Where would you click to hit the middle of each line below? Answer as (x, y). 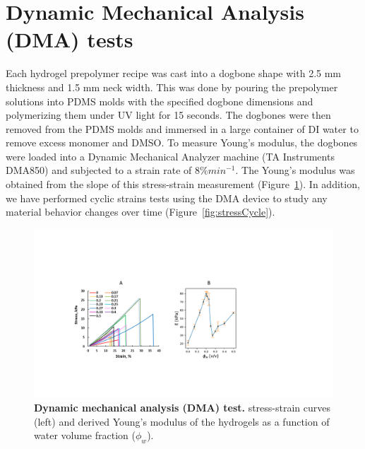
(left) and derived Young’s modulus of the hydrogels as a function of (182, 421)
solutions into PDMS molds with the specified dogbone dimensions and (160, 101)
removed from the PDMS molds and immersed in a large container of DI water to (182, 128)
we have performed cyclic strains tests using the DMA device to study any (167, 198)
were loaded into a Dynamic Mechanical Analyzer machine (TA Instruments (170, 156)
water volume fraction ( (85, 435)
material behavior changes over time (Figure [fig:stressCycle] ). (140, 212)
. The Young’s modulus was (295, 170)
